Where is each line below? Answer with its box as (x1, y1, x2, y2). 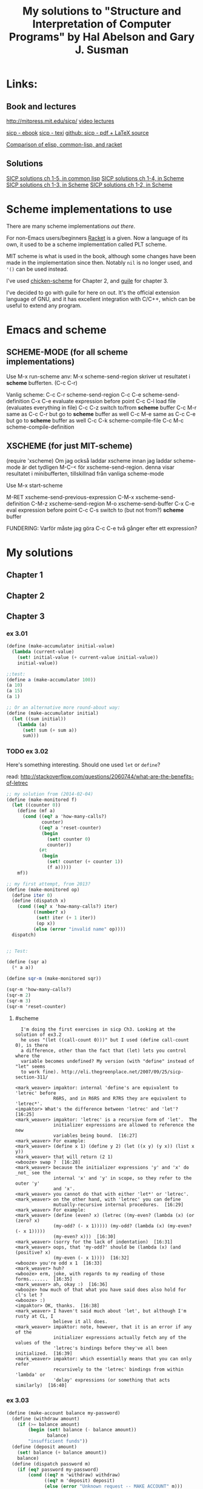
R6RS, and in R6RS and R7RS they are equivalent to (53, 1095, 187, 1102)
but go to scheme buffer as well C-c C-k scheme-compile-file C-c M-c (6, 417, 184, 424)
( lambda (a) (17, 721, 47, 727)
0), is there (15, 1042, 48, 1048)
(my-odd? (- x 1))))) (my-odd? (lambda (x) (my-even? (53, 1222, 192, 1229)
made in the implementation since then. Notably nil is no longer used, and (6, 259, 193, 266)
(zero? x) (15, 1218, 41, 1224)
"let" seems (15, 1063, 45, 1069)
